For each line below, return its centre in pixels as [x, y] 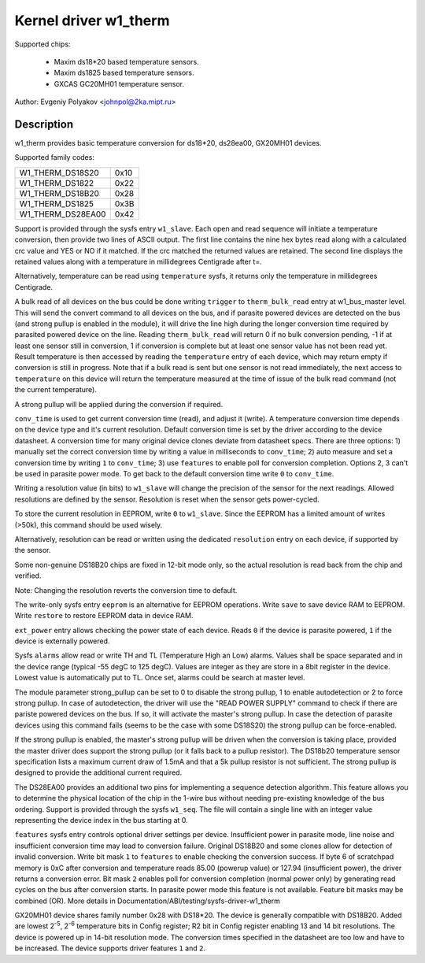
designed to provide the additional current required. [98, 772]
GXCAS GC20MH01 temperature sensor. [119, 83]
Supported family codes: [54, 157]
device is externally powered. [62, 641]
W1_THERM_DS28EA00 [63, 214]
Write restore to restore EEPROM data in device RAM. [104, 616]
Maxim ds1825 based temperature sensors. [124, 73]
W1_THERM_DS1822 [57, 183]
